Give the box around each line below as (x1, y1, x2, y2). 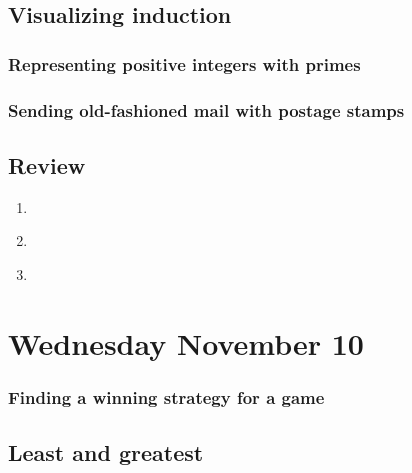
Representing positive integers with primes (8, 51, 361, 76)
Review (8, 149, 86, 180)
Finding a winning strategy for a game (8, 384, 325, 409)
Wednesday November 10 (8, 322, 364, 363)
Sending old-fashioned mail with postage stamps (8, 97, 405, 122)
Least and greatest (8, 437, 204, 468)
